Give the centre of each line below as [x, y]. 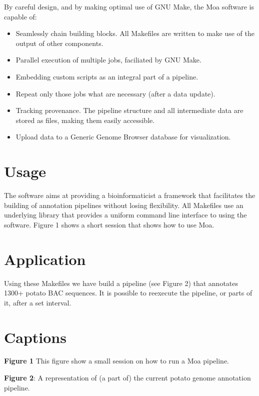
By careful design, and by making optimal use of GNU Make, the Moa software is [129, 6]
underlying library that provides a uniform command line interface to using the [125, 215]
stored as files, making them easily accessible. [85, 120]
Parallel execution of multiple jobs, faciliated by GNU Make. [108, 60]
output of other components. [59, 43]
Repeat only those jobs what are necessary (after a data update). [115, 93]
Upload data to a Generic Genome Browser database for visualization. [123, 137]
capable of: [20, 16]
